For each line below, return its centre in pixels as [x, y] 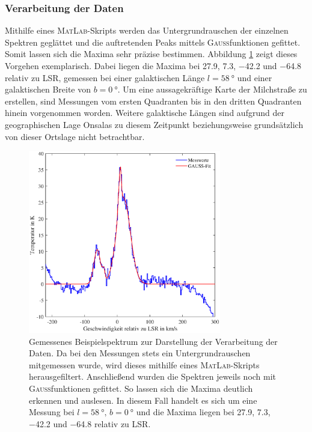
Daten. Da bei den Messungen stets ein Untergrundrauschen [140, 353]
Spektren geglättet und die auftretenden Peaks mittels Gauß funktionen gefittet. [153, 42]
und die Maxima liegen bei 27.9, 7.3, [203, 412]
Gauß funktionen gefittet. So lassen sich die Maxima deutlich [141, 388]
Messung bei [52, 412]
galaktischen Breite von [48, 89]
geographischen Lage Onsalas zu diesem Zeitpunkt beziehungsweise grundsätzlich [154, 124]
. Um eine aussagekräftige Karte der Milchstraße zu [212, 89]
